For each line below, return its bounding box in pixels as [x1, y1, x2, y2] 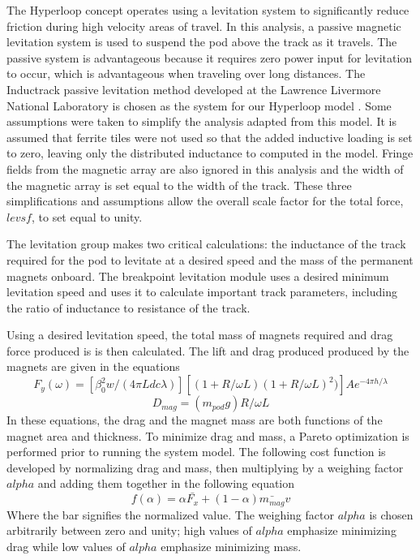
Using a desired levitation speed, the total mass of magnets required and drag [6, 326, 393, 343]
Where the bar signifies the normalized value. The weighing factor [6, 506, 334, 523]
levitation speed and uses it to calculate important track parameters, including [6, 283, 397, 300]
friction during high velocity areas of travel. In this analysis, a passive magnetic [6, 17, 401, 34]
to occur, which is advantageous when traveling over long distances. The [6, 65, 366, 82]
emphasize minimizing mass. [161, 537, 302, 554]
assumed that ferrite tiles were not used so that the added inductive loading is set [6, 128, 413, 145]
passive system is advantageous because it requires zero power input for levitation [6, 49, 413, 66]
